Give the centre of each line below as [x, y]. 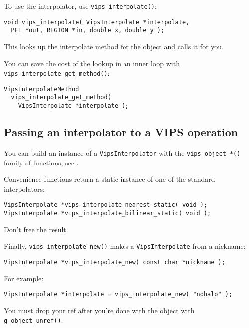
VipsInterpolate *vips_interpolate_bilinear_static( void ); [108, 214]
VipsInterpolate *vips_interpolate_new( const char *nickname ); [115, 262]
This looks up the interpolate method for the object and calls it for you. [114, 46]
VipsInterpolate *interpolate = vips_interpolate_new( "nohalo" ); [118, 294]
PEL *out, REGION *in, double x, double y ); [88, 31]
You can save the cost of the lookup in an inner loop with [92, 63]
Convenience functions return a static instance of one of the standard [110, 179]
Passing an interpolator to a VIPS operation [121, 132]
